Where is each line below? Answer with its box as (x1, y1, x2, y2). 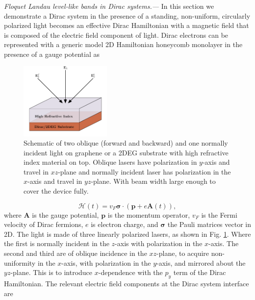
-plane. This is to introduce (10, 267, 93, 277)
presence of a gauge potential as (4, 49, 100, 59)
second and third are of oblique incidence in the (4, 248, 147, 258)
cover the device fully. (24, 186, 89, 196)
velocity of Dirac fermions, (4, 219, 83, 229)
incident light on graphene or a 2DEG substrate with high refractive (24, 147, 229, 157)
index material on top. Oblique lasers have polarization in (24, 157, 197, 167)
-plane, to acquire (156, 248, 209, 258)
